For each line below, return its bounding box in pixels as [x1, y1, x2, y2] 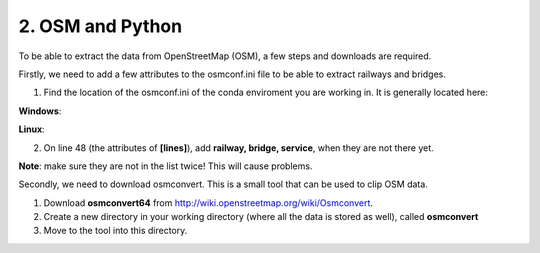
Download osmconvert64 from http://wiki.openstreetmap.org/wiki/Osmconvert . [43, 196, 374, 209]
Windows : [18, 105, 62, 117]
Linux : [18, 123, 45, 135]
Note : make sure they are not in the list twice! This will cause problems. [18, 160, 313, 172]
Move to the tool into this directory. [43, 225, 188, 237]
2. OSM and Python [18, 15, 183, 37]
